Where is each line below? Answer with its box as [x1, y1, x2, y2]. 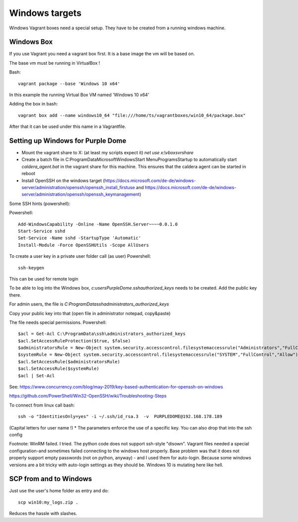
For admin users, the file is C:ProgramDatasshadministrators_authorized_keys [9, 301, 169, 307]
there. [9, 292, 22, 298]
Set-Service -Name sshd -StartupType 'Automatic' [18, 235, 142, 241]
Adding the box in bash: [9, 101, 58, 107]
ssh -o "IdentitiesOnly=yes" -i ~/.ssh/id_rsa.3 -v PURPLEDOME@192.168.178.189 [18, 414, 223, 419]
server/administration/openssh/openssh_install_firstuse [21, 185, 135, 191]
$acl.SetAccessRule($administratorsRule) [18, 359, 120, 364]
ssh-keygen [18, 265, 45, 271]
